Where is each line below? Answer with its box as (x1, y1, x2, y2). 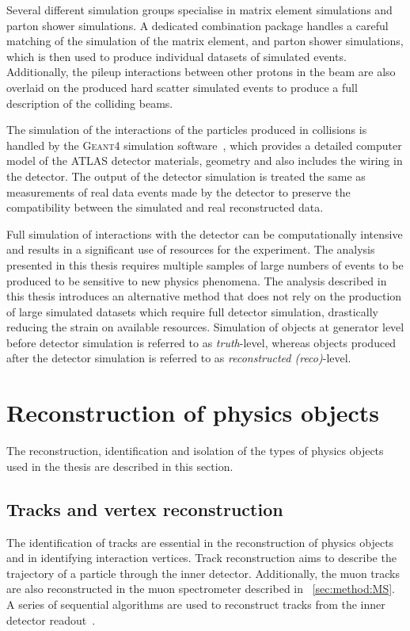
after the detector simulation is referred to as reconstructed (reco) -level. (6, 350, 351, 366)
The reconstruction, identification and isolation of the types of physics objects (6, 442, 384, 459)
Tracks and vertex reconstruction (6, 496, 283, 521)
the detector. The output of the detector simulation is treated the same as (6, 167, 366, 184)
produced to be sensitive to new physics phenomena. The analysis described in (6, 272, 387, 289)
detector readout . (6, 611, 96, 628)
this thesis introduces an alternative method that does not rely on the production (6, 288, 402, 304)
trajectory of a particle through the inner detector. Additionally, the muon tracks (6, 564, 401, 581)
